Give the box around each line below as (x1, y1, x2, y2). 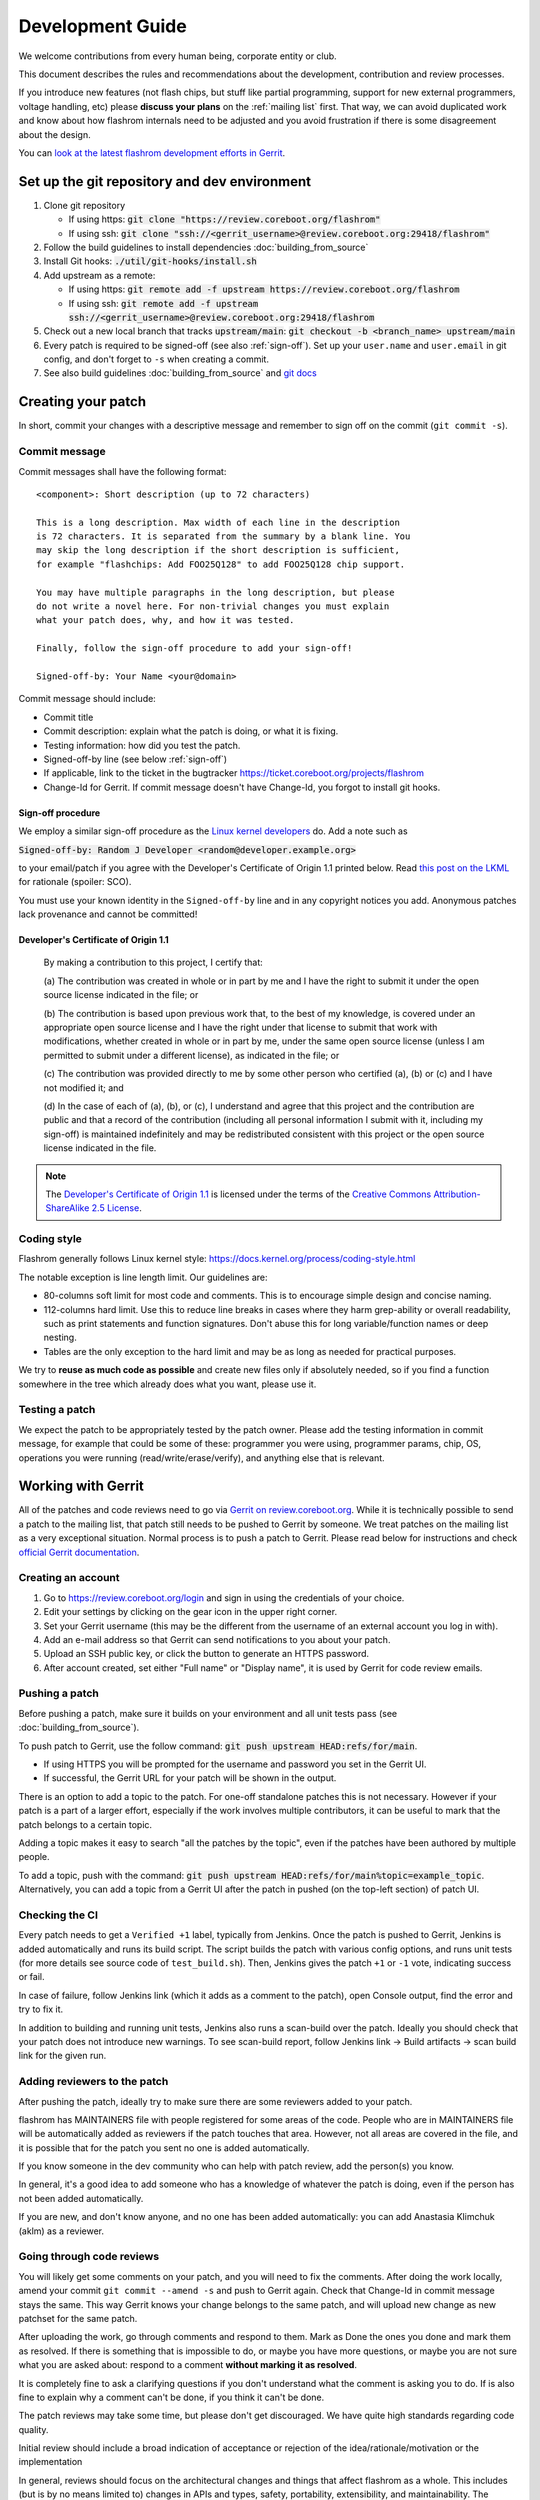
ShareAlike (45, 1202, 90, 1214)
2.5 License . (91, 1202, 142, 1214)
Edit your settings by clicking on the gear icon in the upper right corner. (43, 1606, 338, 1618)
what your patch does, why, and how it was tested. (36, 615, 295, 626)
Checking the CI (18, 1908, 99, 1922)
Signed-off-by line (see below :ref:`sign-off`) (43, 753, 228, 765)
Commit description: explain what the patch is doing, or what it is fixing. (43, 725, 339, 737)
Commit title (43, 711, 94, 723)
